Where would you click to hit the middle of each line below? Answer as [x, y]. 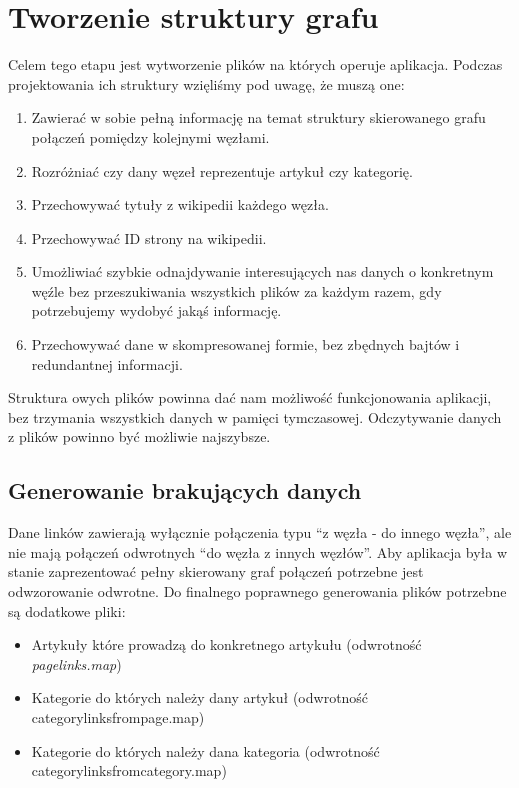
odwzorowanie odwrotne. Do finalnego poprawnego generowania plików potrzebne [257, 591]
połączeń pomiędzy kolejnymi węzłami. [150, 136]
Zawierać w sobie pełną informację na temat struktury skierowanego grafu [258, 117]
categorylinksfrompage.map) [118, 716]
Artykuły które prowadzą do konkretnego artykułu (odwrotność [226, 644]
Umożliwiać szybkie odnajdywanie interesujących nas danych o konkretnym [262, 271]
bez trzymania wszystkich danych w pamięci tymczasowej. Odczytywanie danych [255, 416]
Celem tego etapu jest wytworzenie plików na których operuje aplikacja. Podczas [255, 64]
